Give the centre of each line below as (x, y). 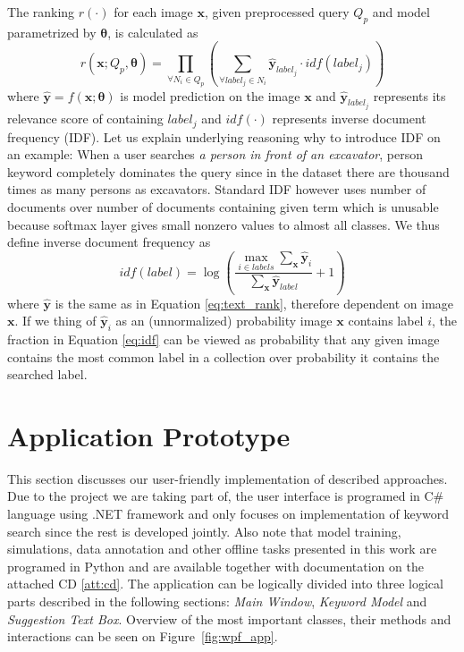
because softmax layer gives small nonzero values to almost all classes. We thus (224, 224)
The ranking (41, 12)
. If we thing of (55, 321)
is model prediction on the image (210, 95)
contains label (386, 321)
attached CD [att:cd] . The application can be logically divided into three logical (225, 584)
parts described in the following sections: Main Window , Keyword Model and (217, 601)
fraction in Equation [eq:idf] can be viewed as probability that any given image (224, 339)
